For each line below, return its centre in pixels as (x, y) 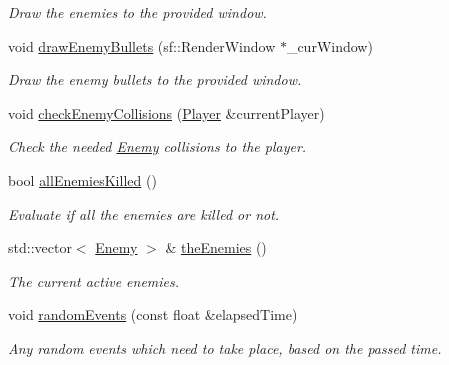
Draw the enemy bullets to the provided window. (155, 79)
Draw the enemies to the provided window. (137, 12)
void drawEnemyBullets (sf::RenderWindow (142, 45)
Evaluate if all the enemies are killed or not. (144, 213)
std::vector (40, 247)
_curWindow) (329, 45)
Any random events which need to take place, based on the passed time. (225, 347)
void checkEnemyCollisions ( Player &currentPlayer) (166, 112)
